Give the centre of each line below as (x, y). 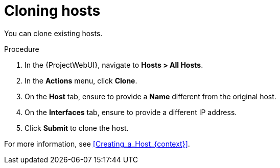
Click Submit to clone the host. (77, 128)
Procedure (22, 49)
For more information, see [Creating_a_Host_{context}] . (97, 144)
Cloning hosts (52, 11)
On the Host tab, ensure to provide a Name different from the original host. (150, 96)
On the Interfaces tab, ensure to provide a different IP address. (131, 112)
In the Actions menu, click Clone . (81, 80)
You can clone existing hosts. (53, 33)
